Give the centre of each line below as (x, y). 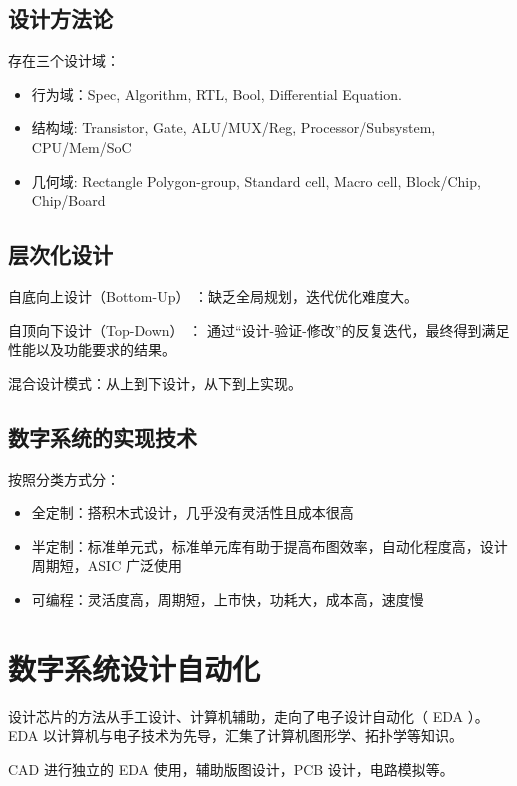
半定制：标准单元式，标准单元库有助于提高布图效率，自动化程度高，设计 (269, 545)
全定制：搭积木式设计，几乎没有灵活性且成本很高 (192, 512)
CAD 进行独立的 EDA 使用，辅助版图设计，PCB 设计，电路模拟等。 (231, 768)
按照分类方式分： (64, 478)
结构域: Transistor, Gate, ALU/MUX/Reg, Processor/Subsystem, (233, 127)
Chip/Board (68, 200)
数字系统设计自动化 (134, 667)
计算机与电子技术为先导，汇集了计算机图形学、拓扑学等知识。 (259, 735)
